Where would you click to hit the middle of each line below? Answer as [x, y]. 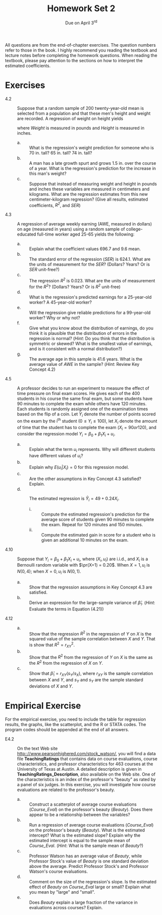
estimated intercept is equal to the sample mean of [80, 840]
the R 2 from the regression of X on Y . [66, 663]
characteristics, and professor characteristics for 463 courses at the [85, 764]
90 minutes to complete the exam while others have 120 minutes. [82, 403]
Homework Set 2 [81, 9]
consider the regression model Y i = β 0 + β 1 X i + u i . [66, 434]
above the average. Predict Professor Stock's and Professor [89, 866]
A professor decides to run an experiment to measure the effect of [83, 388]
